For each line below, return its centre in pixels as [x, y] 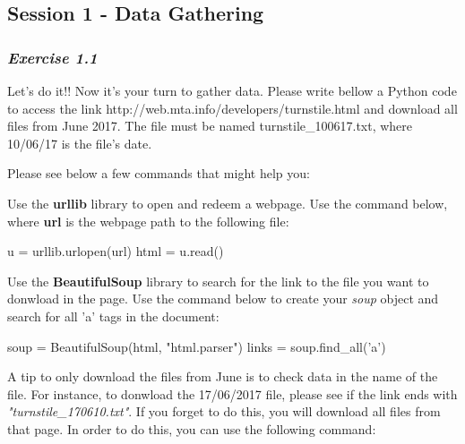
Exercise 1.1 [52, 57]
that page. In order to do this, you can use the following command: [192, 428]
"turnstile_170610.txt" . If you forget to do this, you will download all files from [224, 411]
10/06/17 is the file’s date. [80, 143]
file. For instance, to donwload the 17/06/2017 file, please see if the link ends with [232, 393]
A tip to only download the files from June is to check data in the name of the [223, 376]
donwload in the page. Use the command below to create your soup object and [223, 299]
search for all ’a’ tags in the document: [113, 316]
